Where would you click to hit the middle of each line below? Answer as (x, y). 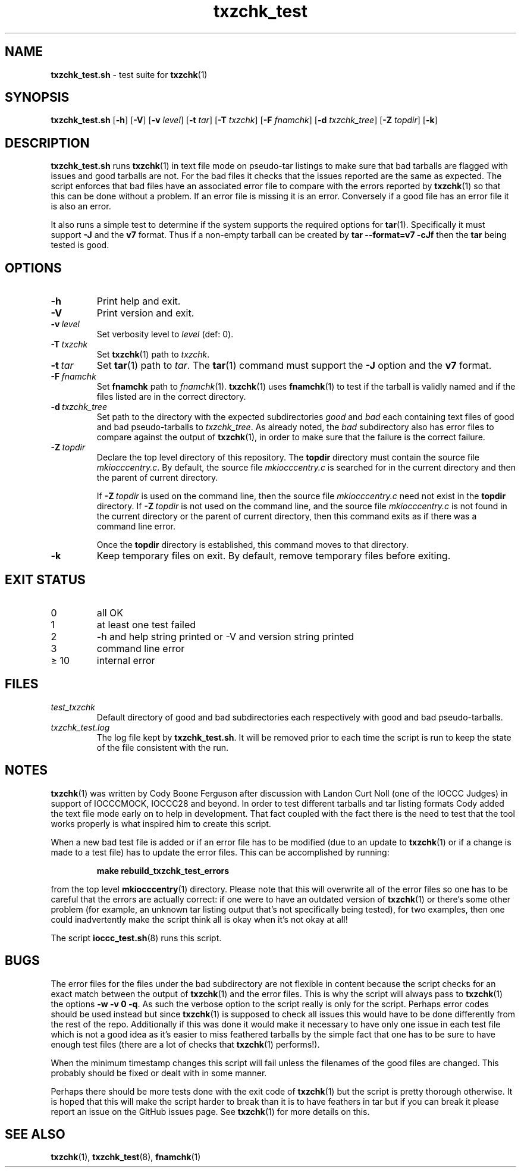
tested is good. (80, 245)
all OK (110, 612)
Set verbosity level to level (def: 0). (165, 334)
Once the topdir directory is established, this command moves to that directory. (252, 545)
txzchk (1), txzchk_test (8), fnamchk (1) (126, 1157)
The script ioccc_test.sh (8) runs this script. (136, 938)
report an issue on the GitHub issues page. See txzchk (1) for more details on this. (210, 1111)
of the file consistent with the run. (163, 747)
